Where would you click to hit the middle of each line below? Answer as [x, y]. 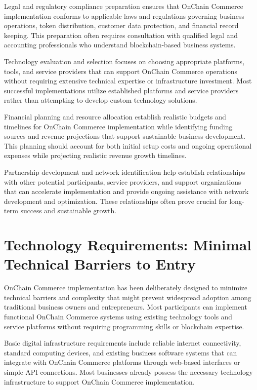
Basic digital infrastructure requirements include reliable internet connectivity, [123, 343]
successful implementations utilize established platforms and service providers [121, 90]
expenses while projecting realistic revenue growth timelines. [95, 155]
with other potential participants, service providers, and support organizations [123, 181]
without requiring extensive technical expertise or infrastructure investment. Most [128, 81]
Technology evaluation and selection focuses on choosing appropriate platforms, [124, 61]
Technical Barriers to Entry [100, 264]
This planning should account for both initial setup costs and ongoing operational [128, 145]
